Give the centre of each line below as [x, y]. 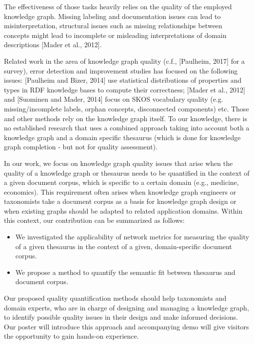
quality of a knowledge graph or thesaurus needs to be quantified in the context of [127, 172]
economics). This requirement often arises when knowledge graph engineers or [120, 191]
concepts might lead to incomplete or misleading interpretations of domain [115, 35]
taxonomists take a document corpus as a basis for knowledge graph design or [120, 201]
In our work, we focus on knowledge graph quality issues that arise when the [118, 163]
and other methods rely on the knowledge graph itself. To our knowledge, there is [126, 118]
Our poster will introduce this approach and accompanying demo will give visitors [127, 326]
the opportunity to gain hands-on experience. [71, 336]
